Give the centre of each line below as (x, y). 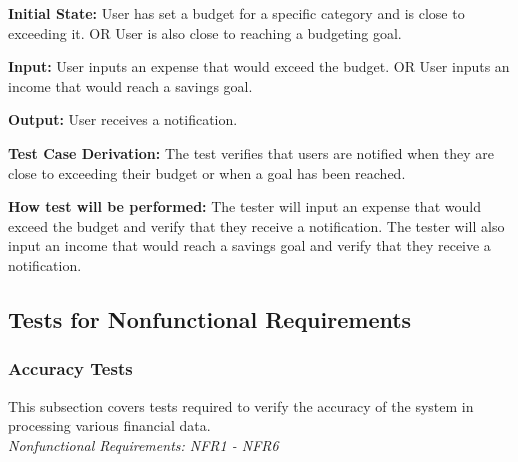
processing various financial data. (109, 425)
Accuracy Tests (70, 368)
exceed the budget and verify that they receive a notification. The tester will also (256, 225)
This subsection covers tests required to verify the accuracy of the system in (241, 405)
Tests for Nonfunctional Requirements (210, 318)
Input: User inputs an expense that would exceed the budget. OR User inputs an (259, 66)
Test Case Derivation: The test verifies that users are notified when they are (251, 152)
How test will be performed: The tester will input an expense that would (244, 206)
